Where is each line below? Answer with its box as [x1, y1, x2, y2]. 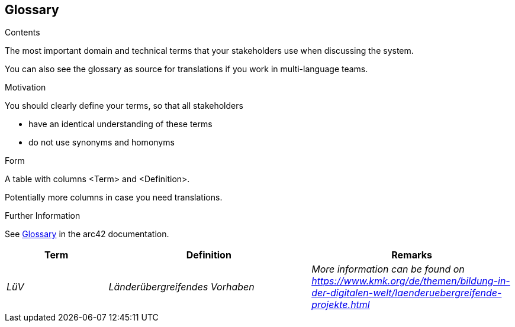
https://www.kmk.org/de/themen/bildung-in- [311, 275, 510, 287]
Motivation [5, 82, 46, 93]
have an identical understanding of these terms [28, 119, 213, 129]
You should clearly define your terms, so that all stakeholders [5, 101, 243, 111]
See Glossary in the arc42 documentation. [5, 229, 169, 239]
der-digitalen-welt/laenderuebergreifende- [311, 287, 502, 299]
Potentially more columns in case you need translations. [5, 192, 223, 203]
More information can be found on [311, 263, 465, 276]
